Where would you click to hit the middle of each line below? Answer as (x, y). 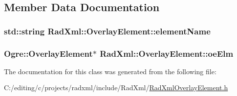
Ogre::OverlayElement (48, 53)
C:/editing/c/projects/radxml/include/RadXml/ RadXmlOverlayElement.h (116, 88)
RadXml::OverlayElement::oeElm (167, 53)
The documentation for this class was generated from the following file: (110, 71)
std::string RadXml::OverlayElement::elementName (107, 31)
